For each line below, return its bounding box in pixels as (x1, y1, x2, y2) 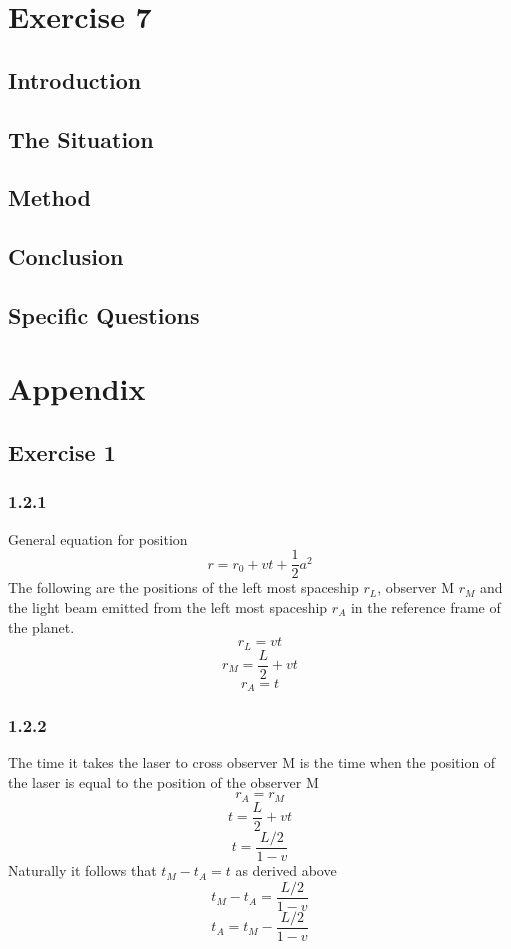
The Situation (8, 123, 154, 154)
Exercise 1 (8, 437, 116, 468)
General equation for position (8, 528, 188, 549)
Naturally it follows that (8, 860, 157, 881)
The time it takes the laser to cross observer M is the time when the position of (8, 752, 496, 773)
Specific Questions (8, 299, 200, 330)
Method (8, 182, 91, 213)
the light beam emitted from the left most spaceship (8, 596, 328, 617)
